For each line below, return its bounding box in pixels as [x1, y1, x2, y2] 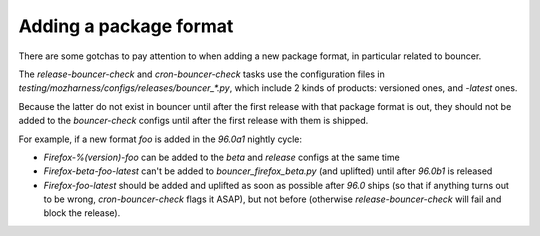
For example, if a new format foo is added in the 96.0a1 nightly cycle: [18, 133, 303, 145]
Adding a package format [18, 15, 234, 37]
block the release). [43, 207, 121, 219]
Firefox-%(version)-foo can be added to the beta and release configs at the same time [43, 151, 400, 163]
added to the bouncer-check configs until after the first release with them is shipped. [18, 115, 369, 127]
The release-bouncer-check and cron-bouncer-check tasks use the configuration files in [18, 68, 385, 80]
